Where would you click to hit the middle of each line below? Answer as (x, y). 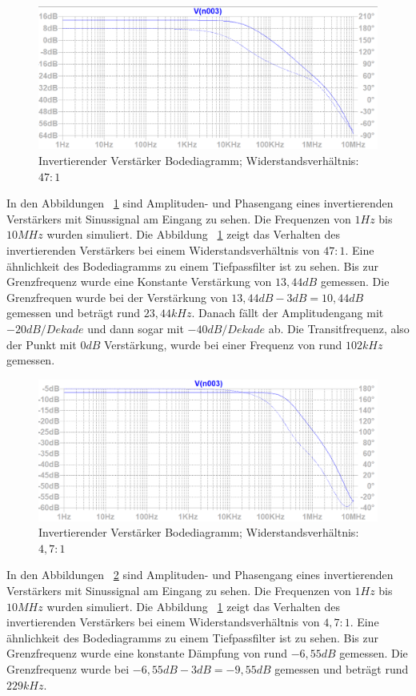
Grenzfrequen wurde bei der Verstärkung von (117, 297)
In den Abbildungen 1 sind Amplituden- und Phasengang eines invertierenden (200, 203)
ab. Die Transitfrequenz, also (339, 328)
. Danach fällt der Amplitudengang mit (288, 313)
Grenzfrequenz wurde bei (68, 668)
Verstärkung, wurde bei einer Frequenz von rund (223, 344)
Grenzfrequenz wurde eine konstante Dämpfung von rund (147, 653)
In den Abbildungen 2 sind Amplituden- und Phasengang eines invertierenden (200, 575)
